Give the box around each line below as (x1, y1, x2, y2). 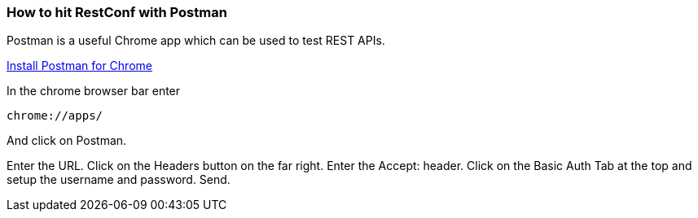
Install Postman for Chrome (7, 59, 152, 73)
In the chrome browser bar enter (7, 84, 181, 98)
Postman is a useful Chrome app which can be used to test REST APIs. (7, 33, 385, 48)
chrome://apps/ (7, 109, 103, 123)
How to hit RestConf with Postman (7, 4, 227, 20)
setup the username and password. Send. (7, 172, 230, 187)
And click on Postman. (7, 133, 127, 148)
